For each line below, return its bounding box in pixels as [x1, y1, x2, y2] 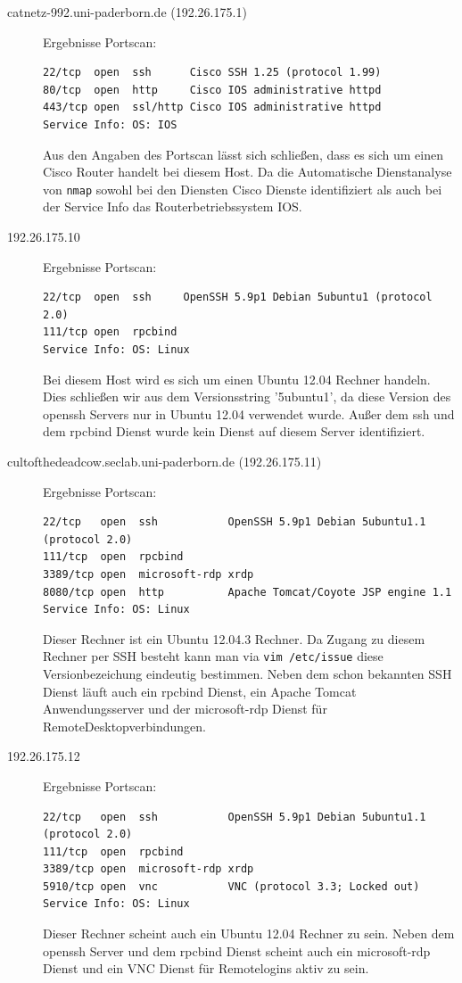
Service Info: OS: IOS [43, 118, 177, 131]
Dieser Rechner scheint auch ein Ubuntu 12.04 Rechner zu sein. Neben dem [43, 924, 455, 943]
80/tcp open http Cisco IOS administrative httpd [43, 83, 382, 96]
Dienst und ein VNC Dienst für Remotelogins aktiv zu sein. [43, 959, 369, 978]
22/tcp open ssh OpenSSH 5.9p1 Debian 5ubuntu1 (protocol [43, 291, 433, 304]
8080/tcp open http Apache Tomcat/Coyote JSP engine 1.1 [43, 585, 452, 599]
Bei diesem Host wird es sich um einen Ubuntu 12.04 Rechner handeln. [43, 369, 431, 388]
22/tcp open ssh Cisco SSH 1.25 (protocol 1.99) [43, 66, 382, 79]
